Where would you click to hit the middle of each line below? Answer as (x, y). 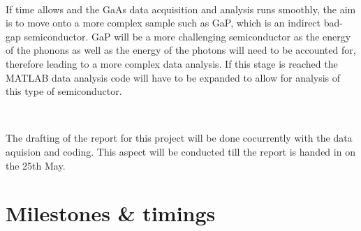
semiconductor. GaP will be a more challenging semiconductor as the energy (187, 36)
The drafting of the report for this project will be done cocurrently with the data (179, 138)
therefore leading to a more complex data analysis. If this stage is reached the (172, 63)
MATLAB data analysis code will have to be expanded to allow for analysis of (173, 77)
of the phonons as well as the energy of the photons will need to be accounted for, (181, 50)
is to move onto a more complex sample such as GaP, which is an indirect (163, 23)
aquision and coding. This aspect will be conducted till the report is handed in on (180, 151)
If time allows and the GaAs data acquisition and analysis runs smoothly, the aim (181, 9)
